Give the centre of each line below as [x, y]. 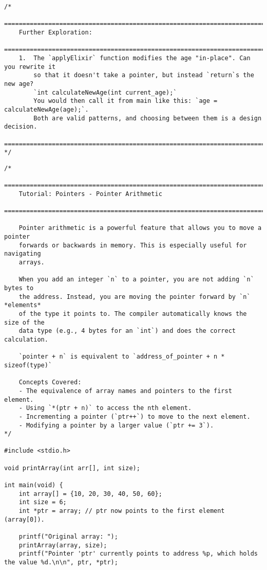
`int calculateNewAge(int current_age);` [105, 92]
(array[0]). [24, 519]
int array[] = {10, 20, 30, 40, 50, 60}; [90, 494]
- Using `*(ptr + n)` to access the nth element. [105, 408]
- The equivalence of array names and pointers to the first [125, 391]
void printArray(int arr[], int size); [72, 468]
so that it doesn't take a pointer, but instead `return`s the [144, 75]
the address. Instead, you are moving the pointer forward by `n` [135, 297]
